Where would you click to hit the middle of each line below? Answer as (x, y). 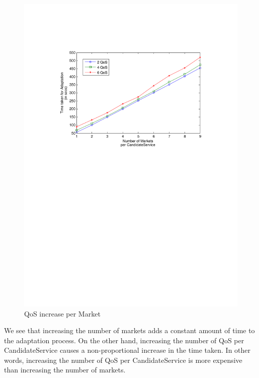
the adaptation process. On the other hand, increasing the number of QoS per (124, 340)
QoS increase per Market (62, 313)
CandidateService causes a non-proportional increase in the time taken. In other (127, 350)
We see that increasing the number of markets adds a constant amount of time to (129, 330)
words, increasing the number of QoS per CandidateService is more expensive (123, 360)
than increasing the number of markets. (65, 370)
